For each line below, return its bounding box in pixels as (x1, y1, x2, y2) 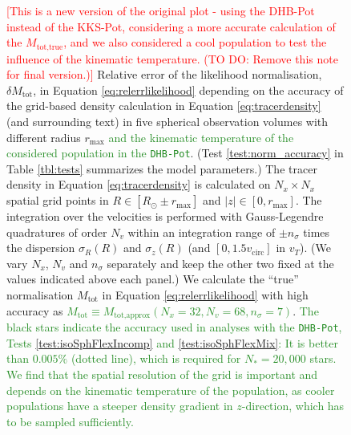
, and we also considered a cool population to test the (63, 34, 327, 51)
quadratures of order (6, 223, 107, 240)
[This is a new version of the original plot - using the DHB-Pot (6, 2, 315, 18)
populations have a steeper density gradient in (6, 397, 233, 414)
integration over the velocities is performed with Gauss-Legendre (6, 208, 324, 225)
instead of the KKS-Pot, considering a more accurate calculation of (6, 18, 336, 35)
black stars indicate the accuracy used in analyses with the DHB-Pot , (6, 319, 342, 335)
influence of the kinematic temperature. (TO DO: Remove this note (6, 50, 338, 67)
